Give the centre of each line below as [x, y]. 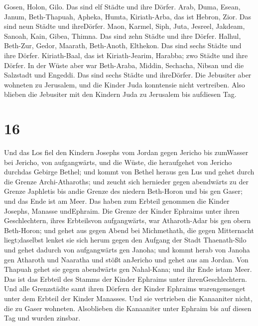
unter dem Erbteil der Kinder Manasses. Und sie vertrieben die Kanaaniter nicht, [128, 298]
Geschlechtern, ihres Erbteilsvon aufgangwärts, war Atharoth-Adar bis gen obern [128, 220]
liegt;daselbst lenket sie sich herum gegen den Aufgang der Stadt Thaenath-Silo [125, 240]
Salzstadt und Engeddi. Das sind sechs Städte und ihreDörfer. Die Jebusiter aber [128, 75]
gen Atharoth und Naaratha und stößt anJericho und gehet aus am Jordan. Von [126, 259]
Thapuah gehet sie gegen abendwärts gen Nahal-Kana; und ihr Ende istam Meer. [128, 269]
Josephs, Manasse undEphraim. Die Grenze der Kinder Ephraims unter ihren [122, 210]
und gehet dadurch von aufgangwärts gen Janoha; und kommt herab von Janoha [127, 249]
